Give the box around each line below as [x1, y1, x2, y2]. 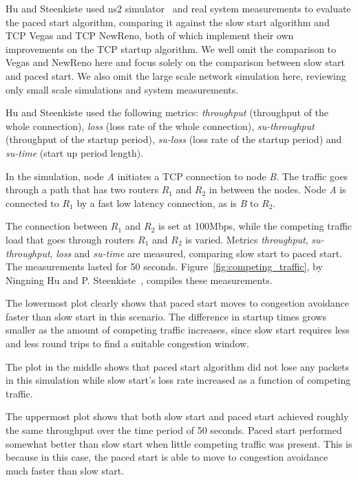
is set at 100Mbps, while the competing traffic [158, 219, 352, 233]
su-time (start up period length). [6, 145, 144, 160]
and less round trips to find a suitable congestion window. [6, 336, 249, 351]
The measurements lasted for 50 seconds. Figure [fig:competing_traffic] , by [6, 259, 323, 274]
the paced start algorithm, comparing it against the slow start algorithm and [6, 14, 330, 29]
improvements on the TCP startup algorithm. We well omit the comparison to [6, 41, 337, 56]
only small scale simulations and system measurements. [6, 82, 239, 96]
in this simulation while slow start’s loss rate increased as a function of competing [6, 373, 351, 387]
